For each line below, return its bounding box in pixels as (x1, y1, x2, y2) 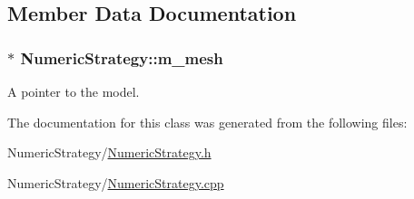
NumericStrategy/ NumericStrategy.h (7, 143, 212, 162)
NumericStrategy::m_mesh (20, 46, 223, 69)
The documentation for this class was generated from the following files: (7, 112, 408, 131)
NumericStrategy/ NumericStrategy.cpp (7, 173, 224, 192)
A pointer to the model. (7, 82, 140, 100)
